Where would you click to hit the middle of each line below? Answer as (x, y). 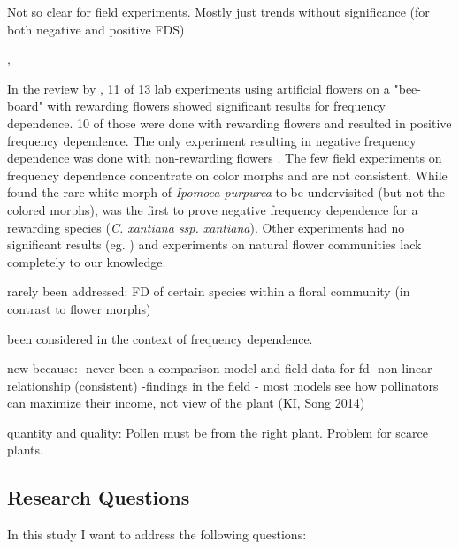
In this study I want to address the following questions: (157, 534)
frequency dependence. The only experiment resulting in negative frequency (212, 140)
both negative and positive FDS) (96, 29)
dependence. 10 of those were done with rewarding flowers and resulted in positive (229, 122)
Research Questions (99, 497)
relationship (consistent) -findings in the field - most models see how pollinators (223, 385)
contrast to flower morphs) (79, 308)
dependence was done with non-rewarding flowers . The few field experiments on (225, 158)
